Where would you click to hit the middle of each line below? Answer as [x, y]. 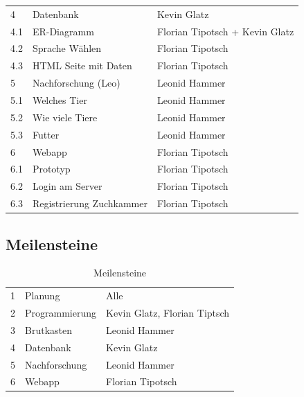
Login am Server [67, 186]
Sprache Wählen [67, 48]
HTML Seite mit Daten [82, 65]
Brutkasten [48, 329]
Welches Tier [60, 99]
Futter [46, 134]
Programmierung [61, 313]
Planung [43, 295]
